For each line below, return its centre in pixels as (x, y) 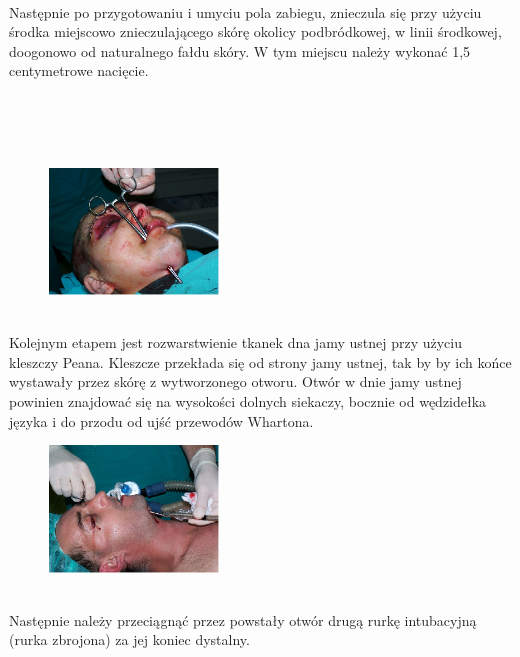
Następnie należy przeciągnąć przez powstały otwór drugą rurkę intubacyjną (243, 619)
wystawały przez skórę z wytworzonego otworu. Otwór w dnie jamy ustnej (235, 381)
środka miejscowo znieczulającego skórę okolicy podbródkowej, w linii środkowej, (255, 31)
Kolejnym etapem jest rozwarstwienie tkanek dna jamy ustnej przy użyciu (235, 342)
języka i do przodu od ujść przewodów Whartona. (161, 420)
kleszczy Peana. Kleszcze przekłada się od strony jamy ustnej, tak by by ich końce (260, 361)
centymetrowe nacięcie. (79, 70)
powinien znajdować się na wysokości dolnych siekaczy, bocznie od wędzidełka (248, 401)
